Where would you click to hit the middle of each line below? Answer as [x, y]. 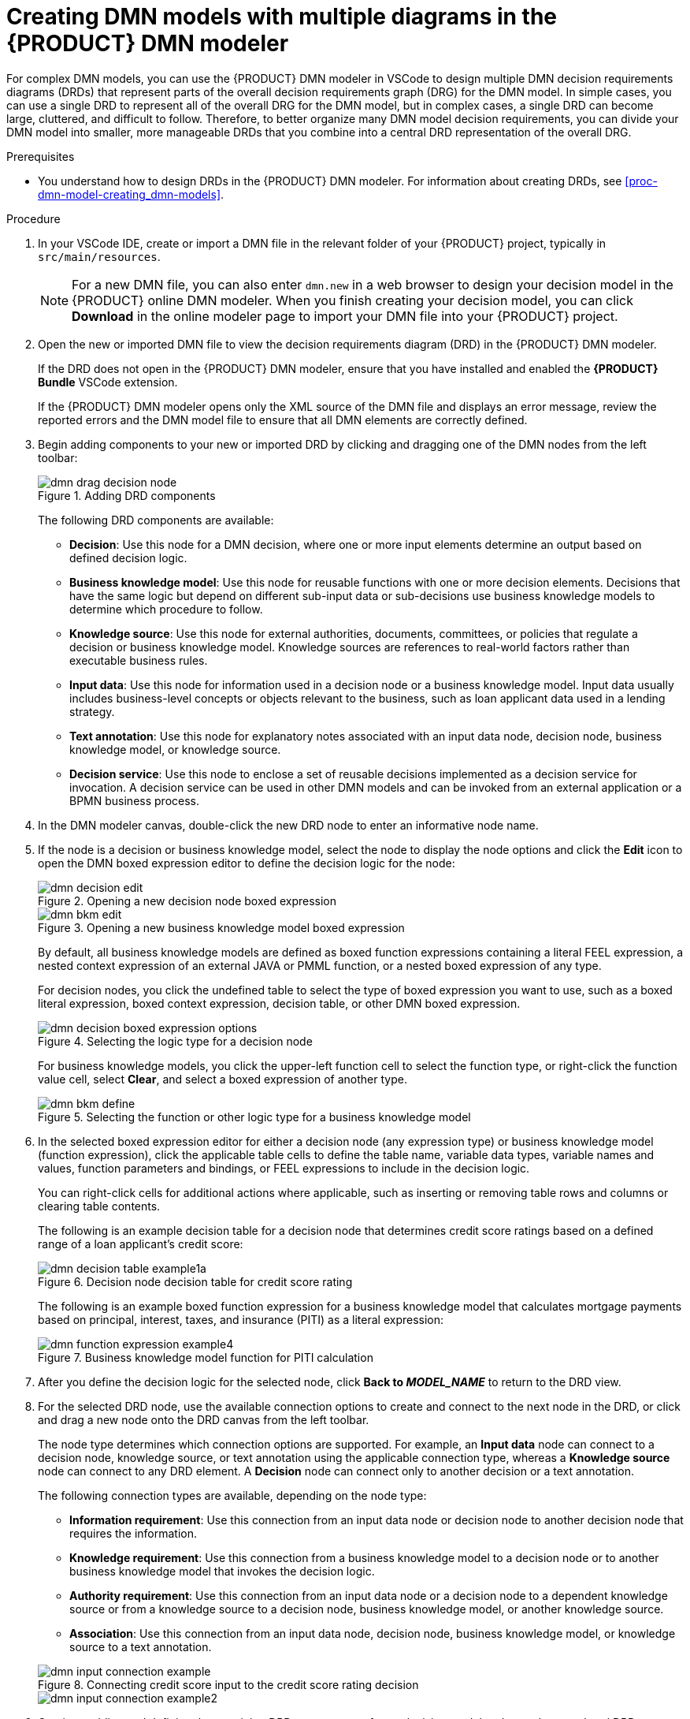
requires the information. [134, 1533]
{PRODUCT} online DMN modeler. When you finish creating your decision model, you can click [352, 300]
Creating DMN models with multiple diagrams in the [282, 17]
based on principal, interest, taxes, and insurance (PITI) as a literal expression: [241, 1319]
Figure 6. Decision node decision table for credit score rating [195, 1281]
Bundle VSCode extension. [108, 382]
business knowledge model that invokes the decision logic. [222, 1571]
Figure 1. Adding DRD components [127, 495]
